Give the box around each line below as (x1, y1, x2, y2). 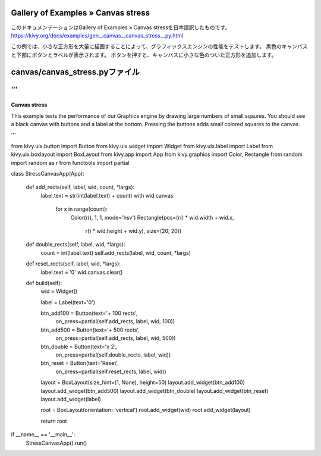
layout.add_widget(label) (40, 395, 101, 402)
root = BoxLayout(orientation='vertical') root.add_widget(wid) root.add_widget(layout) (40, 407, 251, 414)
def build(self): (26, 279, 62, 286)
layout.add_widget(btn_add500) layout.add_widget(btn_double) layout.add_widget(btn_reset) (40, 387, 269, 394)
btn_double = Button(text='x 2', (40, 343, 117, 350)
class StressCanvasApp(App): (11, 170, 84, 177)
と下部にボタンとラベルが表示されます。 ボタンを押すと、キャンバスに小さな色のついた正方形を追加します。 (11, 51, 277, 58)
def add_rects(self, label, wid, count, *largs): (26, 183, 135, 190)
